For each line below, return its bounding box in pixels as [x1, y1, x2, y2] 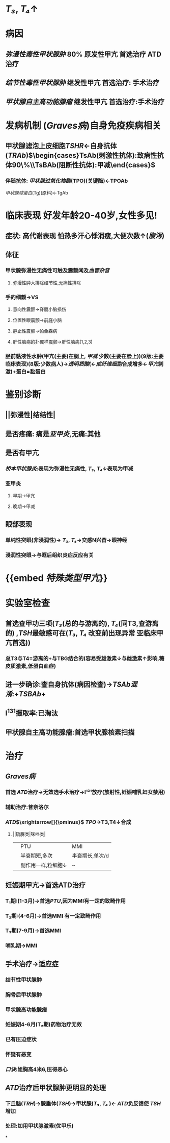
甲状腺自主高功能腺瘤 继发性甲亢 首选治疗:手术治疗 [5, 98, 164, 106]
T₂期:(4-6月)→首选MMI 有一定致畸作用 [5, 912, 101, 919]
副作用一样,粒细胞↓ [20, 862, 67, 869]
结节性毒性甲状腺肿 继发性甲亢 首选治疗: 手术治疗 [5, 79, 159, 87]
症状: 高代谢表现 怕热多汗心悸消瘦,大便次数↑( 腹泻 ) [5, 232, 164, 240]
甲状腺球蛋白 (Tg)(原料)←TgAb [5, 190, 69, 196]
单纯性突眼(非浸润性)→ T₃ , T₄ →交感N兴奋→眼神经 [5, 537, 127, 544]
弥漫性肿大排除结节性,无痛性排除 [12, 279, 81, 286]
